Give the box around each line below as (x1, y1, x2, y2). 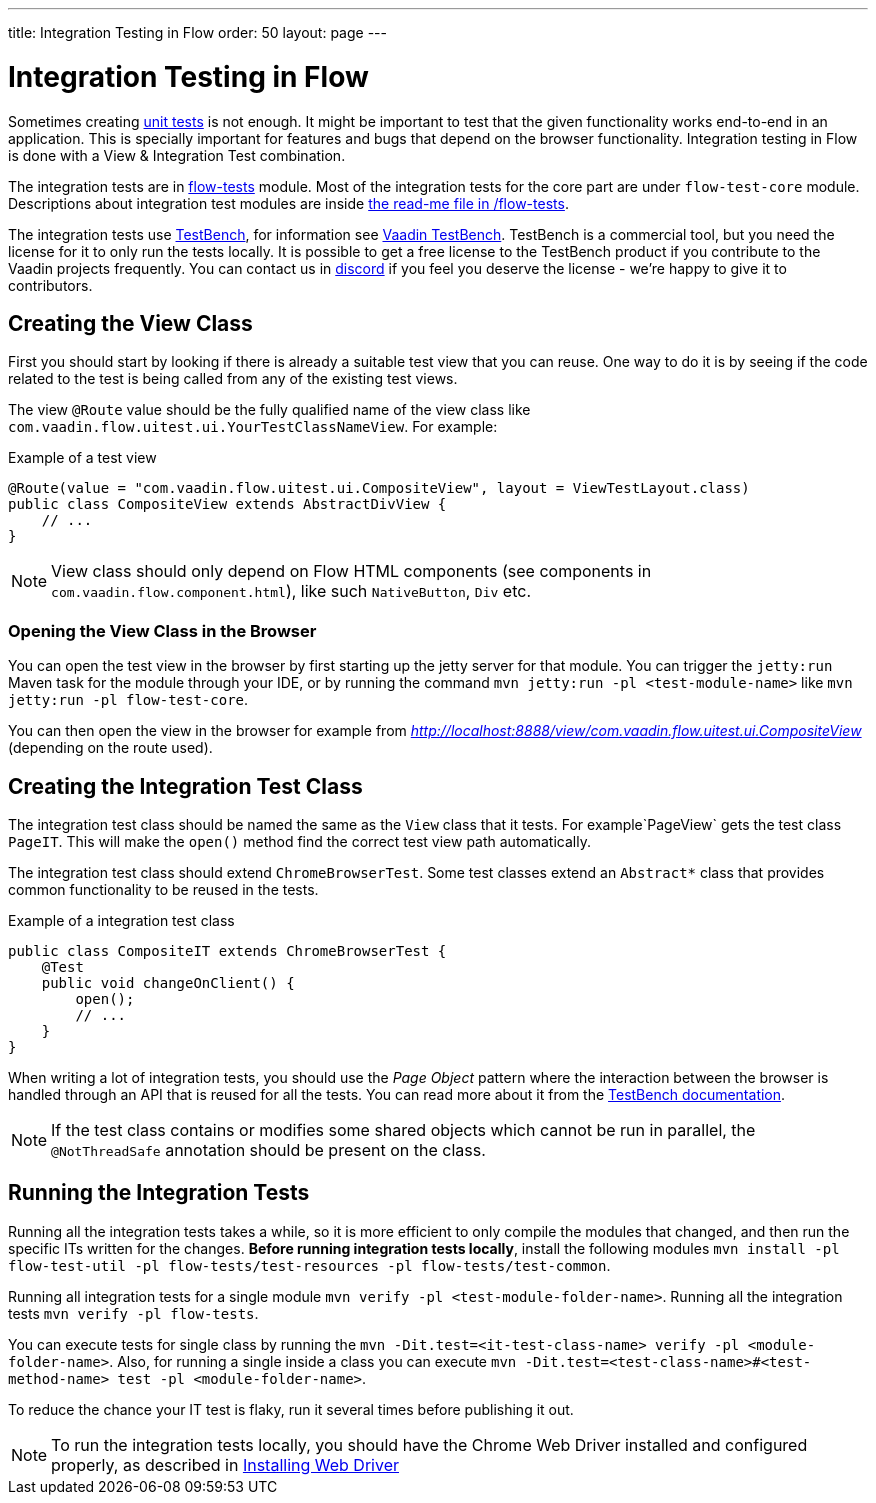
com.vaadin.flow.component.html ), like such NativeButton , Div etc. (51, 581, 531, 602)
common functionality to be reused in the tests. (8, 880, 319, 898)
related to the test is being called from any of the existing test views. (8, 370, 458, 388)
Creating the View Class (8, 310, 253, 336)
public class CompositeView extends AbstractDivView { (8, 496, 447, 513)
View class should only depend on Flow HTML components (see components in (51, 561, 652, 582)
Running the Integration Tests (8, 1180, 310, 1206)
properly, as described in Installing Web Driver (51, 1454, 399, 1475)
